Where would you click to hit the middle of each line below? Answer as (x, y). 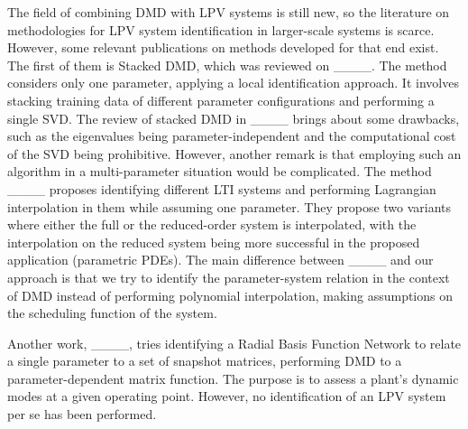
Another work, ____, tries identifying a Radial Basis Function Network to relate (234, 343)
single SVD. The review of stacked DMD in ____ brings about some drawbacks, (234, 118)
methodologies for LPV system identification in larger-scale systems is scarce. (221, 29)
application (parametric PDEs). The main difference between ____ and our (220, 260)
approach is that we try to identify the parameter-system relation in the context (229, 277)
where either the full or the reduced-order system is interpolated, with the (212, 224)
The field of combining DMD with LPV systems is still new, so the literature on (229, 12)
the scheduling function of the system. (112, 313)
